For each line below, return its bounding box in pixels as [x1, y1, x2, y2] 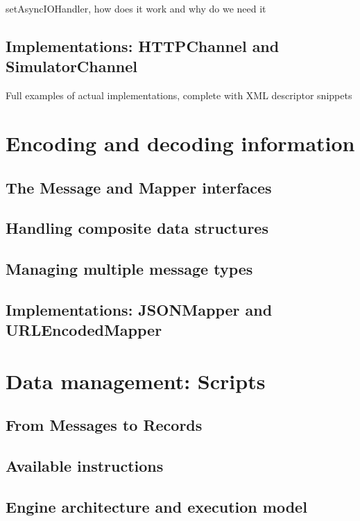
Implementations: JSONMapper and [6, 298, 273, 320]
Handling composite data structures [6, 217, 268, 239]
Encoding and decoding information [6, 128, 355, 157]
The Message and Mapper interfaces [6, 176, 272, 198]
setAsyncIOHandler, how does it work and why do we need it [6, 1, 266, 15]
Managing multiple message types [6, 258, 253, 280]
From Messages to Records [6, 414, 203, 436]
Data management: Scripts [6, 366, 266, 395]
